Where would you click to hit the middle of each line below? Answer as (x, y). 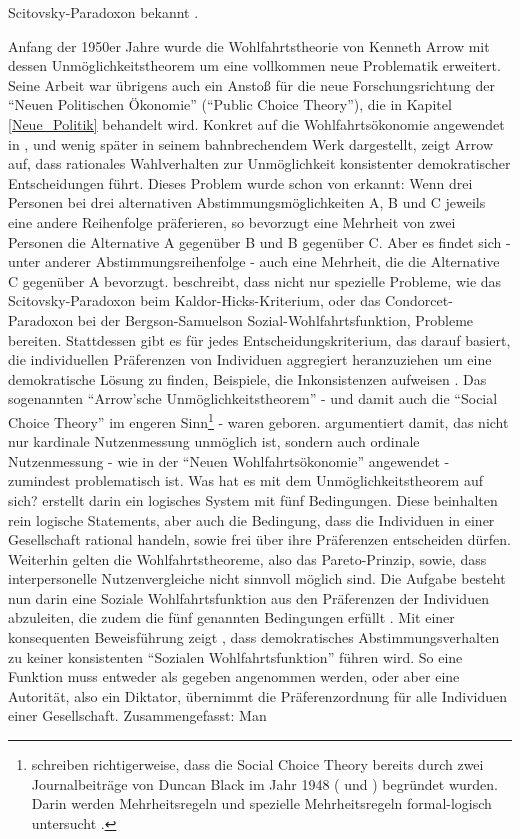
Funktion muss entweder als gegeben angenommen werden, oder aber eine (234, 676)
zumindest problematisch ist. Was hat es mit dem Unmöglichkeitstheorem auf (245, 480)
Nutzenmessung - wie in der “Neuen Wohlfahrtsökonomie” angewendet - (229, 460)
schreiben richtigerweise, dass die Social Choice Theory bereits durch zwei (257, 764)
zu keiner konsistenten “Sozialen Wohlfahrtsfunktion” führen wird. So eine (235, 656)
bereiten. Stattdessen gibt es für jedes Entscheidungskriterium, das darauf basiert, (259, 339)
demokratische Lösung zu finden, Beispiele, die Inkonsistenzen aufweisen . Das (247, 378)
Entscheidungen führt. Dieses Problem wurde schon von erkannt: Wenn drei (240, 182)
